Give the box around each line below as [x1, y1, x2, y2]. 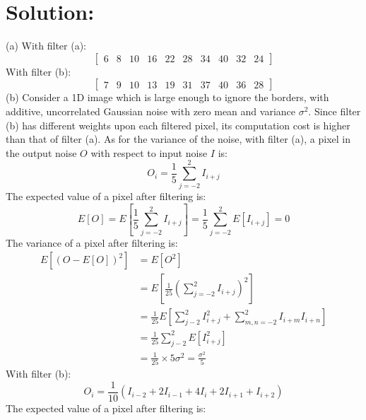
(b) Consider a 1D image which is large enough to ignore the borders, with [6, 90, 329, 105]
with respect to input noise [90, 145, 208, 160]
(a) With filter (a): [6, 38, 87, 53]
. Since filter [308, 103, 361, 118]
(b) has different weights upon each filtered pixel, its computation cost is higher [6, 117, 350, 132]
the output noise [6, 145, 77, 160]
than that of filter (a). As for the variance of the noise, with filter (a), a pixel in [6, 132, 350, 146]
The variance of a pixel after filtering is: [6, 235, 178, 250]
